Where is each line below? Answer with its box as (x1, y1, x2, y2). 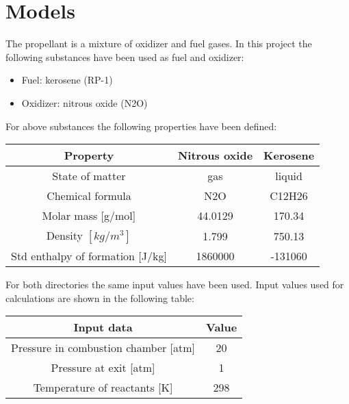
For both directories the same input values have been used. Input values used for (5, 277, 344, 292)
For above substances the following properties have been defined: (5, 118, 277, 133)
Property (64, 147, 114, 164)
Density (46, 227, 83, 244)
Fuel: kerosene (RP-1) (21, 73, 113, 87)
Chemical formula (47, 188, 131, 204)
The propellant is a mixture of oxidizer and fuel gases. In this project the (5, 36, 312, 51)
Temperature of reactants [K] (33, 379, 173, 396)
